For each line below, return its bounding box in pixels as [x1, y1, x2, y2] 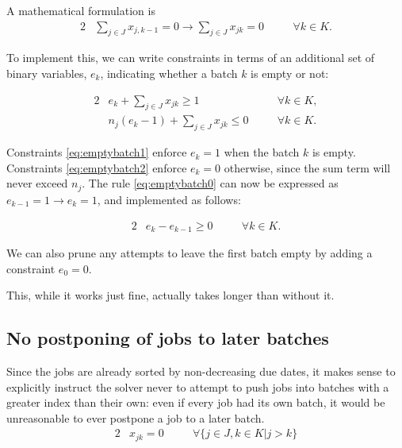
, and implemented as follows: [97, 191, 241, 207]
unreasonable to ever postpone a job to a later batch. [6, 409, 265, 426]
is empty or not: [251, 65, 329, 82]
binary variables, [6, 65, 87, 82]
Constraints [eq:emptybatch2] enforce [6, 159, 187, 176]
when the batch [224, 144, 300, 160]
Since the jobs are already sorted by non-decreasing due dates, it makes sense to [6, 362, 396, 379]
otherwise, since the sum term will [224, 159, 391, 176]
